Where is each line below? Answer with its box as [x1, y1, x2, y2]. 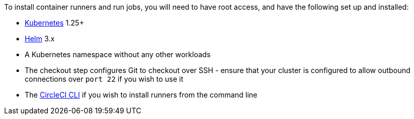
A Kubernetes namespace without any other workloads [25, 50, 211, 59]
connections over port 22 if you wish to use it [25, 75, 183, 83]
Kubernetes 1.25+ [25, 18, 84, 27]
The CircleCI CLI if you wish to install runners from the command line [25, 90, 258, 99]
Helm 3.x [25, 34, 55, 43]
